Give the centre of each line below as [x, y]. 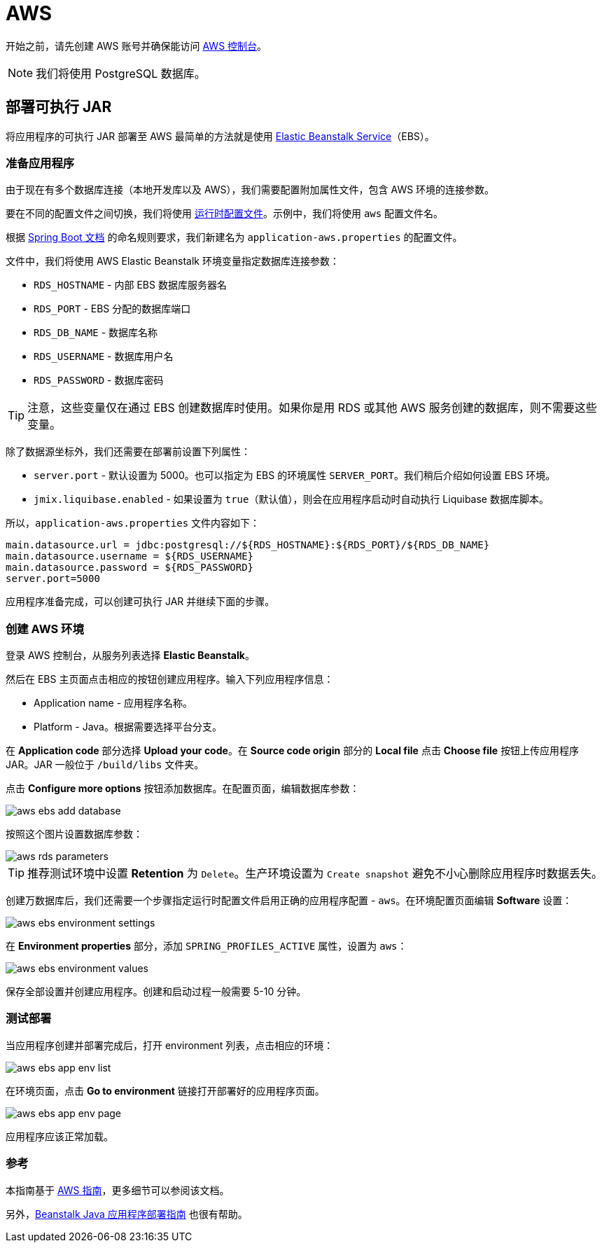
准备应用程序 [40, 163]
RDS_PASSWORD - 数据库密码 [99, 380]
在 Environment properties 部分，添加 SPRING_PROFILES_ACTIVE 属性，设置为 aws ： [206, 946]
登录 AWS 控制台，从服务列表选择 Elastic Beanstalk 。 [130, 656]
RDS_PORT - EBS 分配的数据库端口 [112, 309]
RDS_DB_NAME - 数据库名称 [96, 333]
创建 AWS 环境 [45, 629]
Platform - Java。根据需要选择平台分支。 [128, 727]
